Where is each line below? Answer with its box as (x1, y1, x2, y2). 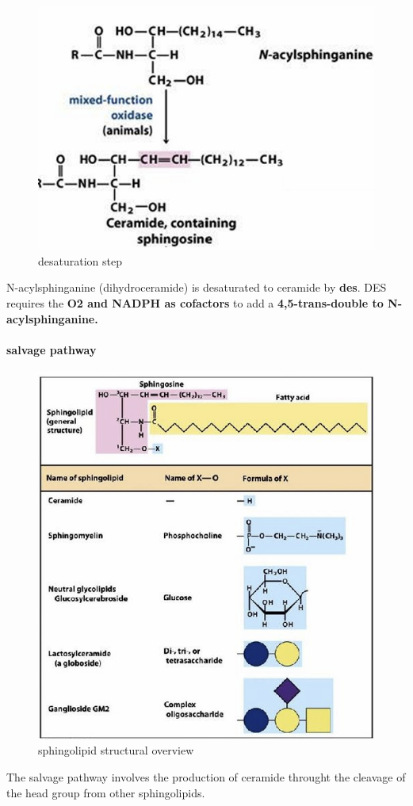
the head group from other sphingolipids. (6, 784, 205, 800)
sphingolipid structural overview (38, 742, 194, 758)
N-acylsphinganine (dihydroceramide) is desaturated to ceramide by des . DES (6, 279, 387, 296)
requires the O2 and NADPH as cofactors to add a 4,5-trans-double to (6, 295, 384, 311)
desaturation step (38, 252, 122, 269)
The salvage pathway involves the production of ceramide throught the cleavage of (6, 768, 406, 785)
